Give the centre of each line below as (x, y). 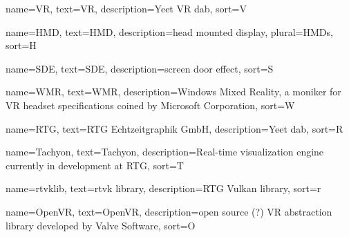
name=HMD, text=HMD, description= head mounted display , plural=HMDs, (169, 31)
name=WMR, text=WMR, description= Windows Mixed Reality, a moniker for (173, 92)
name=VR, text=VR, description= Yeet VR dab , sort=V (126, 8)
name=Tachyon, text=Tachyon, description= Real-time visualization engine (165, 152)
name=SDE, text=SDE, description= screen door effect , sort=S (140, 68)
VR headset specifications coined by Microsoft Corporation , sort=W (150, 105)
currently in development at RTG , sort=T (95, 165)
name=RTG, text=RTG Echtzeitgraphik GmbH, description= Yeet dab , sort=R (174, 128)
